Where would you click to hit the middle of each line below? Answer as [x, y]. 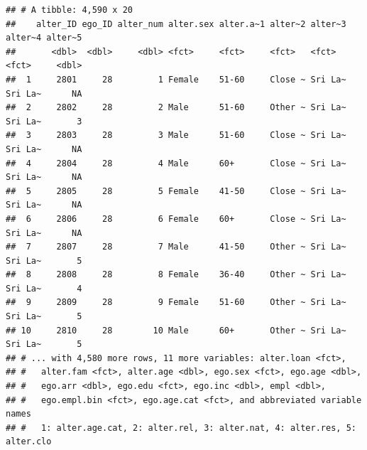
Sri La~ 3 [44, 121]
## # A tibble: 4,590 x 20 [69, 10]
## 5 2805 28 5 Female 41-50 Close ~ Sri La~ [176, 191]
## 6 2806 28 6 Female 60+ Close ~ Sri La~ [176, 219]
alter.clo [29, 442]
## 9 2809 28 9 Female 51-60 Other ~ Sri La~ [176, 302]
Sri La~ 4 [44, 288]
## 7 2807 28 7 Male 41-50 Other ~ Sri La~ [176, 247]
